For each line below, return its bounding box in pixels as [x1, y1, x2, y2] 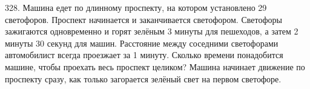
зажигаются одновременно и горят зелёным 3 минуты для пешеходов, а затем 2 [5, 25, 298, 38]
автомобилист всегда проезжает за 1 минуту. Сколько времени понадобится [5, 48, 283, 61]
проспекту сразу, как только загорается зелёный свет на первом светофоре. [5, 72, 282, 85]
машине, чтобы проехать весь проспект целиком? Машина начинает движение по [5, 60, 305, 73]
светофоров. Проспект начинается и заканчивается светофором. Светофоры [5, 13, 282, 25]
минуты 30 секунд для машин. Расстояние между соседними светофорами [5, 36, 279, 49]
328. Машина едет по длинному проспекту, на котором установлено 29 [5, 1, 267, 13]
